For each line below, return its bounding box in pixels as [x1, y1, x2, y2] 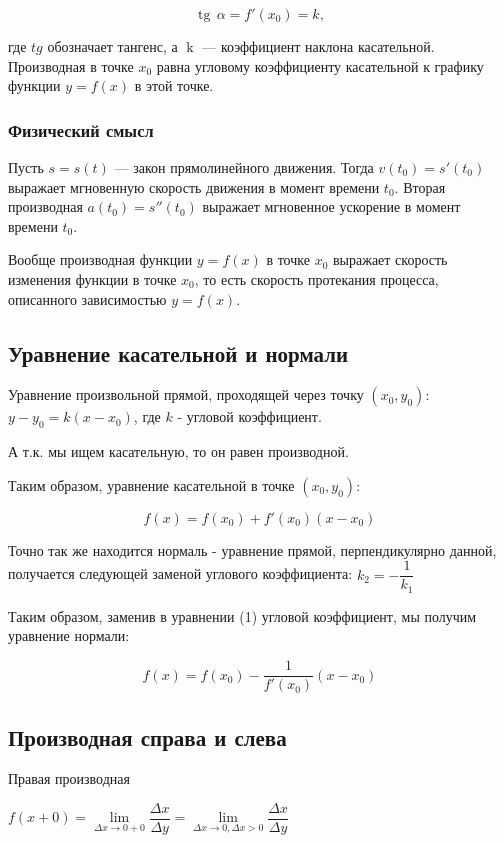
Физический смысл [8, 117, 154, 142]
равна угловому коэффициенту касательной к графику [156, 55, 484, 76]
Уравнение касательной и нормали [8, 337, 349, 368]
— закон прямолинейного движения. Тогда [114, 157, 374, 177]
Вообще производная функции [8, 249, 193, 270]
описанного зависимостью [8, 288, 167, 309]
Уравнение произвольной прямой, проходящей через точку [8, 384, 364, 405]
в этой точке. [134, 75, 214, 96]
